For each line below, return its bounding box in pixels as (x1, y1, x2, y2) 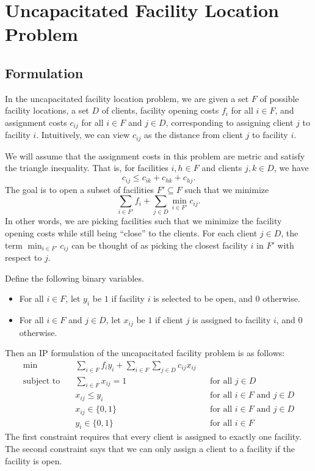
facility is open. (5, 454, 62, 467)
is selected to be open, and (153, 292, 253, 305)
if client (155, 313, 183, 326)
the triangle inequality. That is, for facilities (5, 161, 168, 174)
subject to (23, 376, 60, 385)
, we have (273, 161, 309, 174)
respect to (5, 251, 42, 264)
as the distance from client (143, 128, 243, 141)
